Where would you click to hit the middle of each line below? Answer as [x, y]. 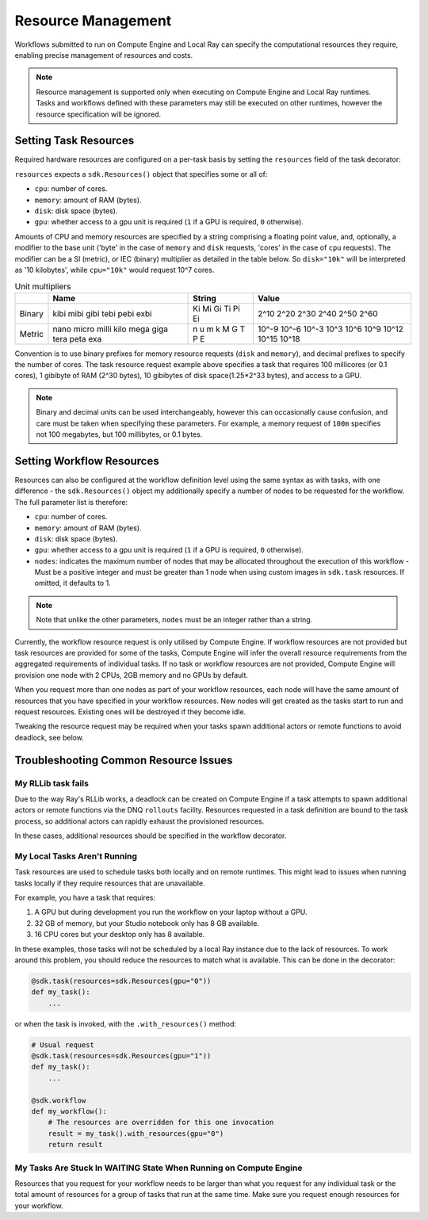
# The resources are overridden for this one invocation [161, 1122]
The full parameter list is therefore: [71, 502]
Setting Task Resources [75, 141]
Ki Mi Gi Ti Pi [217, 308]
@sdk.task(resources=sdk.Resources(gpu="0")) [121, 981]
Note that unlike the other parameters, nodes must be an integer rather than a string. [174, 620]
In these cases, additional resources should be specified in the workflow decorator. [151, 836]
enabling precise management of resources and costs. [104, 55]
